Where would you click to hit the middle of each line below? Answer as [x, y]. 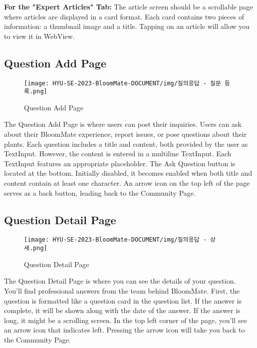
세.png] [36, 248]
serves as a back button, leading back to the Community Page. [100, 192]
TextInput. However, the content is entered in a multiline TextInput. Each [118, 154]
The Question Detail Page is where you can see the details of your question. [120, 281]
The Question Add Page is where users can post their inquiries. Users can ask [123, 124]
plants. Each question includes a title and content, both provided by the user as [126, 144]
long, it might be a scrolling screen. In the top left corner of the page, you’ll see [126, 320]
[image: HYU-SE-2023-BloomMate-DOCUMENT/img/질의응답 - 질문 [123, 83]
